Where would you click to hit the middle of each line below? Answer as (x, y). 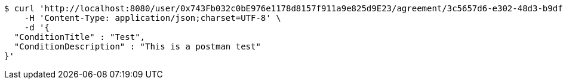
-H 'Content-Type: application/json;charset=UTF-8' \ (153, 18)
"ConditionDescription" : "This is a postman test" (137, 46)
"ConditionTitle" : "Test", (80, 37)
